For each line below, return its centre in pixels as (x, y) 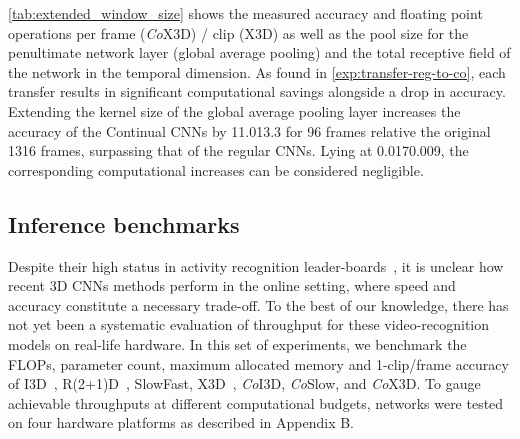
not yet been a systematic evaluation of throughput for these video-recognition (249, 324)
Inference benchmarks (124, 223)
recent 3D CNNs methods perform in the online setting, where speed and (232, 285)
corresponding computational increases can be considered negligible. (216, 169)
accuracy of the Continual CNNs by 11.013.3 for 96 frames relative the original (249, 130)
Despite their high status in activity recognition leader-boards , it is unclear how (256, 265)
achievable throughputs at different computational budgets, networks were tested (256, 402)
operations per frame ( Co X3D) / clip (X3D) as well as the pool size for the (238, 32)
